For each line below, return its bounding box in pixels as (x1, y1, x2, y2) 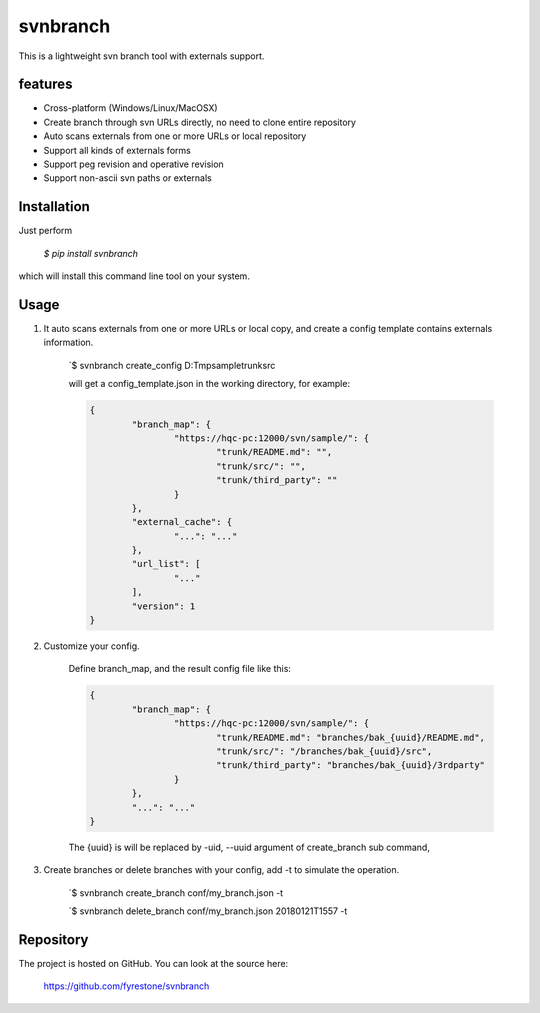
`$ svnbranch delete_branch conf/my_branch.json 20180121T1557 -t (68, 905, 348, 917)
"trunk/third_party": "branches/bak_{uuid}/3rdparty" (215, 760, 485, 771)
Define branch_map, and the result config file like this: (68, 663, 292, 675)
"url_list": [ (131, 558, 201, 570)
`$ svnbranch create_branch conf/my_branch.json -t (68, 886, 284, 899)
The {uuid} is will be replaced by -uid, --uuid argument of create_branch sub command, (68, 841, 430, 853)
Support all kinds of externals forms (43, 144, 192, 156)
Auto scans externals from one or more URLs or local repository (43, 130, 307, 142)
